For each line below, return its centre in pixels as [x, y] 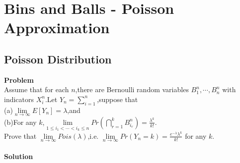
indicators [19, 99]
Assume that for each [37, 89]
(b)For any [20, 122]
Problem [19, 80]
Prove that [20, 136]
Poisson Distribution [58, 59]
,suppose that [118, 99]
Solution [19, 156]
